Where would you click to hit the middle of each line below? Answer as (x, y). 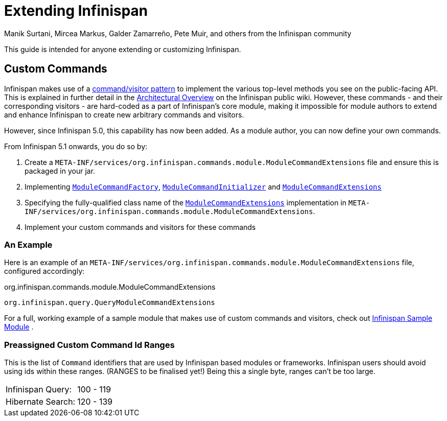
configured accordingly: (44, 271)
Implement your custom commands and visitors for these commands (140, 227)
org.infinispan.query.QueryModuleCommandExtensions (110, 303)
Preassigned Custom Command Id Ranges (89, 345)
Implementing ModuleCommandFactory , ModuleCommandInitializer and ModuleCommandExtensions (203, 186)
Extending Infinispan (76, 11)
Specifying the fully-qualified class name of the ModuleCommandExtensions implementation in (186, 202)
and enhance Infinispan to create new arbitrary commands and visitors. (124, 114)
